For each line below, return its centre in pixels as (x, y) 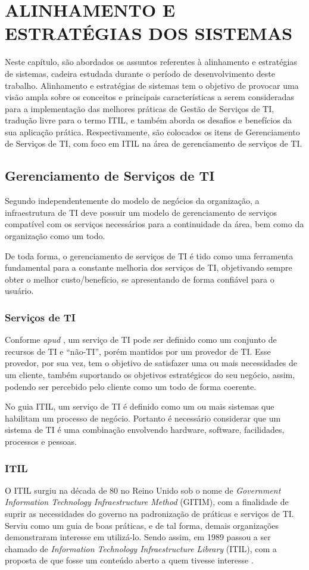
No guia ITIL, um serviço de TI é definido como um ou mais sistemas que (140, 406)
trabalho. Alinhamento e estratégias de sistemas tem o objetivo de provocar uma (152, 85)
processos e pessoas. (41, 441)
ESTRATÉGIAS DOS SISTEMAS (149, 33)
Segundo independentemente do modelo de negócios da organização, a (132, 201)
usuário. (19, 291)
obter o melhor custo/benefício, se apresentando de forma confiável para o (140, 279)
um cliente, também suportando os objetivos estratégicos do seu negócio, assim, (150, 375)
